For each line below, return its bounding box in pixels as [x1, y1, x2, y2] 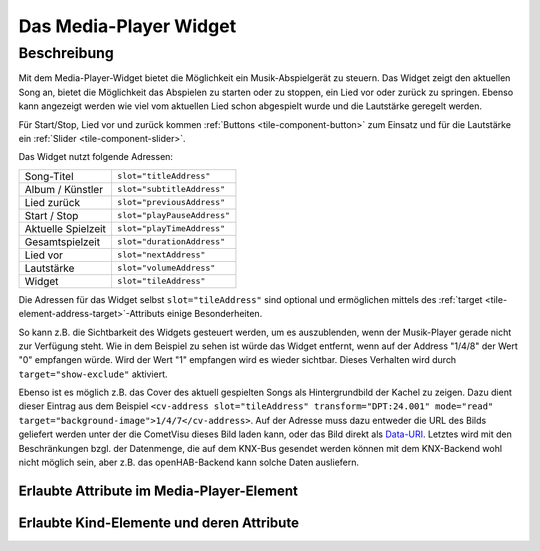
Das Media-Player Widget [18, 15, 237, 37]
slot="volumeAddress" [116, 263, 216, 274]
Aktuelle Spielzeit [24, 221, 107, 235]
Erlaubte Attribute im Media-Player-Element [18, 482, 299, 499]
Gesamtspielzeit [24, 235, 100, 249]
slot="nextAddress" [116, 250, 206, 260]
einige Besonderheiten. [166, 308, 263, 320]
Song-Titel [24, 169, 74, 183]
